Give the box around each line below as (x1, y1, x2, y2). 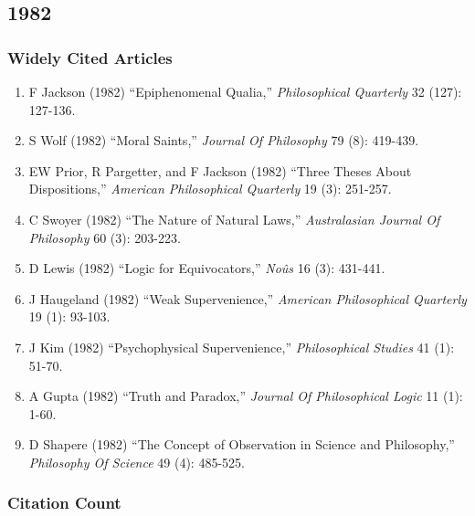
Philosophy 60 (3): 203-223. (28, 227, 181, 247)
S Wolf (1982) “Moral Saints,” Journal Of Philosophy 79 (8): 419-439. (28, 131, 419, 150)
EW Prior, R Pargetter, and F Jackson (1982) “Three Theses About (28, 161, 412, 180)
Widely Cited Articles (7, 46, 173, 68)
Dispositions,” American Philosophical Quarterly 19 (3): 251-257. (28, 179, 392, 198)
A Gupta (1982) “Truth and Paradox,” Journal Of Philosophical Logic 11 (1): (28, 386, 463, 405)
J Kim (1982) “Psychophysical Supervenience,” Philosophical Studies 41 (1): (28, 337, 455, 356)
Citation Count (7, 491, 121, 514)
